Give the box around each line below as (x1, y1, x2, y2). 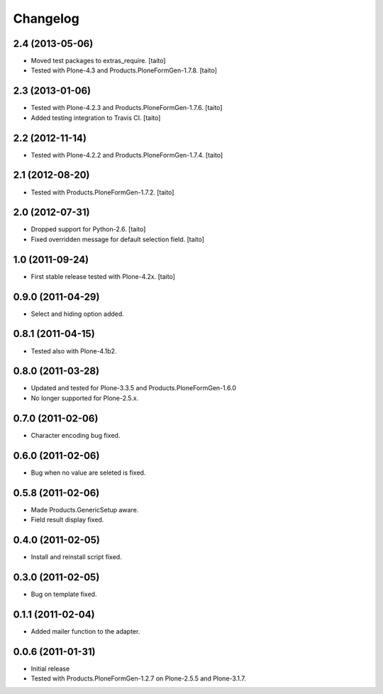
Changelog (13, 11, 79, 26)
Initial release (30, 664, 70, 673)
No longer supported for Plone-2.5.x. (30, 394, 139, 402)
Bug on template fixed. (30, 590, 97, 598)
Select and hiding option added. (30, 309, 124, 318)
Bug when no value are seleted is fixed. (30, 468, 146, 477)
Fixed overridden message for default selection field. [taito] (30, 235, 205, 243)
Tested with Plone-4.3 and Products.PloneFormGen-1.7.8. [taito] (30, 66, 218, 75)
